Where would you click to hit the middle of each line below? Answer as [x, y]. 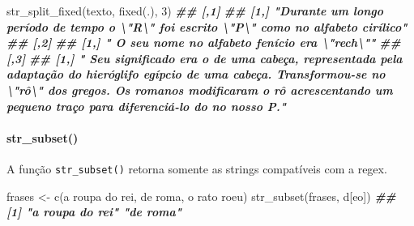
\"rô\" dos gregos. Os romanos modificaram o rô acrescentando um [200, 90]
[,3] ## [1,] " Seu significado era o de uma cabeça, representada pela [205, 58]
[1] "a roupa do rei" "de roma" [94, 212]
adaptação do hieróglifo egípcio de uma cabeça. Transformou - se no [196, 74]
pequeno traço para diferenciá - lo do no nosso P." [147, 106]
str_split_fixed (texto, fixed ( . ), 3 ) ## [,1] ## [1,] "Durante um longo [195, 11]
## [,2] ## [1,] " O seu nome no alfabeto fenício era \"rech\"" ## [204, 43]
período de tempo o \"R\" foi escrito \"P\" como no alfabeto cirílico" [207, 26]
